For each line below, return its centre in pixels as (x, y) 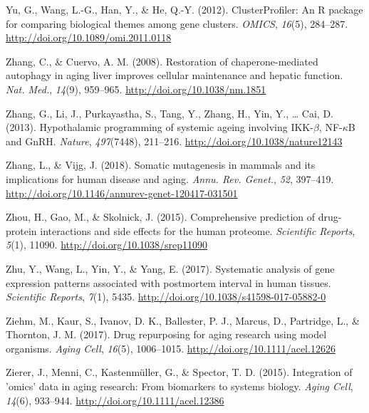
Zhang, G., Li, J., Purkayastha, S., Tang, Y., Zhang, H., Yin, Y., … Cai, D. (170, 113)
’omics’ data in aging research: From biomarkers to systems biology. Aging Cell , (180, 386)
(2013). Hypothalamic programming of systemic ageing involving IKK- (160, 127)
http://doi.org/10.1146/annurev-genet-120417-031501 (122, 193)
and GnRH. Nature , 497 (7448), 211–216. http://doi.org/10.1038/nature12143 (174, 141)
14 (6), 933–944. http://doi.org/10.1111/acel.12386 (115, 400)
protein (21, 230)
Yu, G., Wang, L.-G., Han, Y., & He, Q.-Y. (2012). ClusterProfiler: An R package (184, 9)
